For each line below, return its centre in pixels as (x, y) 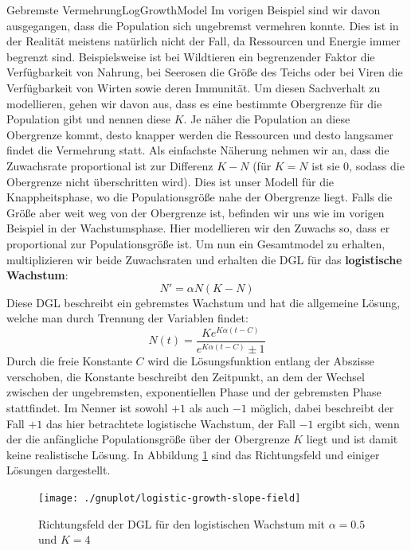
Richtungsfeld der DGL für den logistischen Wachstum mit (182, 523)
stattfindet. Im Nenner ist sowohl (87, 408)
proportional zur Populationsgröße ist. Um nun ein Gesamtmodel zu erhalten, (196, 243)
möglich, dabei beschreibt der (322, 408)
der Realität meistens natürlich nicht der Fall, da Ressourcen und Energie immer (204, 41)
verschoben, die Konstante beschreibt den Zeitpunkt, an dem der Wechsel (186, 376)
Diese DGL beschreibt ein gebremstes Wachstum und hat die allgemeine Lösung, (204, 302)
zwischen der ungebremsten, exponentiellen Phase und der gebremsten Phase (194, 392)
